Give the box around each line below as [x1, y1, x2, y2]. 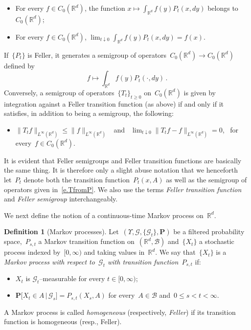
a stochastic [199, 236, 234, 246]
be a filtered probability [173, 226, 245, 237]
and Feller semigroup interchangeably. [4, 194, 118, 204]
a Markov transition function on [38, 236, 135, 246]
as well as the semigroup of [166, 175, 247, 185]
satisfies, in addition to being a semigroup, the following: [4, 108, 174, 118]
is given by [183, 87, 216, 97]
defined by [4, 60, 35, 70]
